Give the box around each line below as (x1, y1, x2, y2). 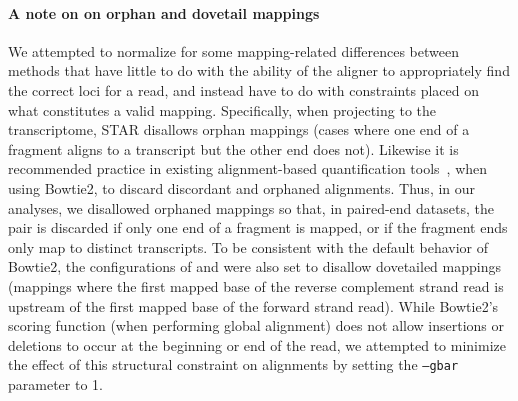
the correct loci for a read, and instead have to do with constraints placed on (8, 79, 479, 100)
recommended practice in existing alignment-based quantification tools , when (8, 158, 488, 179)
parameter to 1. (8, 373, 103, 394)
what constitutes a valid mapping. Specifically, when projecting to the (8, 99, 437, 120)
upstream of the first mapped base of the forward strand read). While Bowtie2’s (8, 295, 499, 316)
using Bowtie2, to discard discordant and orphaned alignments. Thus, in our (8, 177, 476, 198)
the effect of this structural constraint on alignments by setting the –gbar (8, 354, 459, 375)
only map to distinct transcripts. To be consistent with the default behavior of (8, 236, 489, 257)
